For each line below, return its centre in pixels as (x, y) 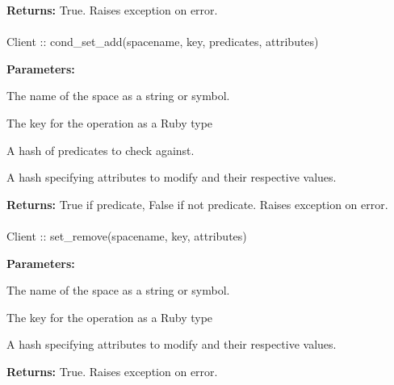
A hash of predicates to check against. (101, 150)
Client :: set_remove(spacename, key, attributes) (127, 235)
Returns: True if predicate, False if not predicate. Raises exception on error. (197, 204)
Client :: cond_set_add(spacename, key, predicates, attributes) (163, 42)
